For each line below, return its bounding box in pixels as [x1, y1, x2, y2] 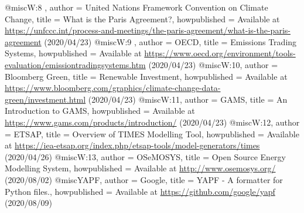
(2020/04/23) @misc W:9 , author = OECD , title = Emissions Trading [44, 35, 297, 48]
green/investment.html [5, 93, 86, 105]
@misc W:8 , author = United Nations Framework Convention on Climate [5, 1, 268, 13]
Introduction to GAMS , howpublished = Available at [5, 104, 195, 117]
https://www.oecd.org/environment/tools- [144, 47, 296, 59]
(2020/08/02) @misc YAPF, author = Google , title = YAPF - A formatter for [5, 173, 283, 185]
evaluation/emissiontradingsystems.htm [5, 58, 146, 70]
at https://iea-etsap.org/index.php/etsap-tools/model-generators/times [5, 139, 260, 151]
